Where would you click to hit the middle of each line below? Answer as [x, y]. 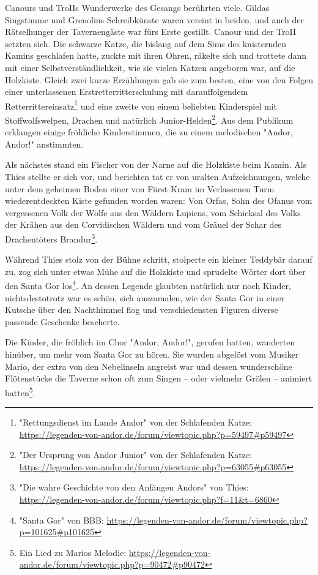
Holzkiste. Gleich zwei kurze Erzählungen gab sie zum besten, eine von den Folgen [159, 79]
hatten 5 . [20, 391]
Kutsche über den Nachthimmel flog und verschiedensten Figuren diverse [142, 310]
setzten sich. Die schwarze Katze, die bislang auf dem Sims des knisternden [146, 43]
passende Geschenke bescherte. [62, 321]
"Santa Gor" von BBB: [61, 520]
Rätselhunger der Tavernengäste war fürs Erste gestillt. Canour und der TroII [150, 32]
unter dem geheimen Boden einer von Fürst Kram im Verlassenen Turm [140, 188]
